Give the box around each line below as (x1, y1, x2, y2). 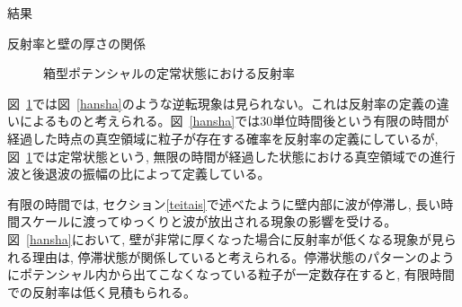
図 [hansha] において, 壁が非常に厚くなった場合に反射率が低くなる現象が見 (7, 229, 444, 248)
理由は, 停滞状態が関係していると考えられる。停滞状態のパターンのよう (31, 247, 455, 266)
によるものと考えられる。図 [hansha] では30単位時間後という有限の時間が (19, 111, 449, 130)
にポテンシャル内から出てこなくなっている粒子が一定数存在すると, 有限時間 (7, 265, 455, 284)
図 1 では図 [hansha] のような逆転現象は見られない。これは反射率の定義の (7, 93, 437, 112)
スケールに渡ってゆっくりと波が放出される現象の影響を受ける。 (19, 212, 397, 231)
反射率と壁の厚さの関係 (7, 33, 146, 52)
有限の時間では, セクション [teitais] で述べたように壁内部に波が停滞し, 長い (7, 194, 441, 213)
